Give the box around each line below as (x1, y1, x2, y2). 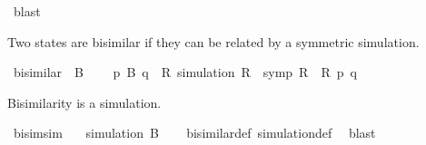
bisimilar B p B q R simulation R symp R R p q (13, 63, 357, 82)
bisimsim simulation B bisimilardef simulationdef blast (13, 123, 376, 142)
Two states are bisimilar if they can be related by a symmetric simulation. (7, 32, 420, 51)
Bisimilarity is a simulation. (7, 92, 162, 111)
